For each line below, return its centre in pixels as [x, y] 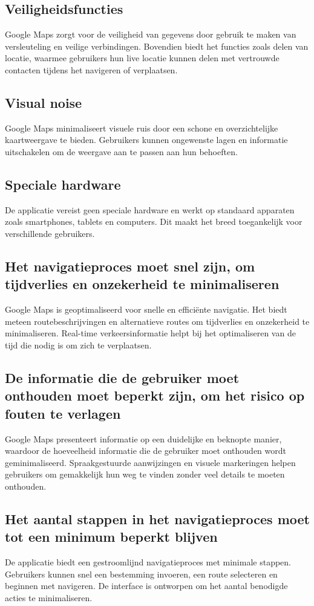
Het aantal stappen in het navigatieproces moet [157, 518]
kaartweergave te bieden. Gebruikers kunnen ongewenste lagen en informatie [146, 140]
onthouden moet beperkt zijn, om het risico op [155, 395]
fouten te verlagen [63, 413]
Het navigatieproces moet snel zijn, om [130, 266]
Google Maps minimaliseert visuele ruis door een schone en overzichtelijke [142, 128]
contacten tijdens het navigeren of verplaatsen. [91, 69]
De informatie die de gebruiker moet [122, 377]
